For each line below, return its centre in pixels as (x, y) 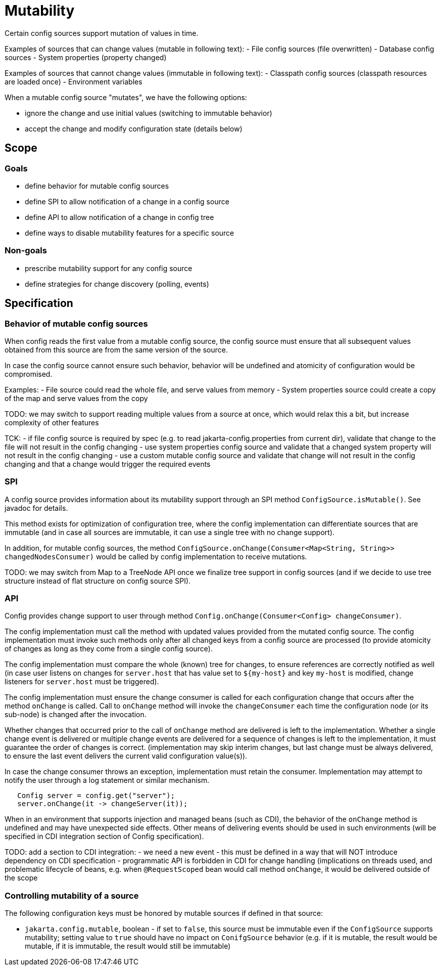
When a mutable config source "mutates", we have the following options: (126, 97)
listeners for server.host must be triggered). (82, 682)
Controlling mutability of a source (72, 895)
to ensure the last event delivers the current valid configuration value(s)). (126, 756)
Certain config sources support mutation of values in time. (102, 33)
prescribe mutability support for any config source (109, 268)
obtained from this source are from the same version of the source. (116, 349)
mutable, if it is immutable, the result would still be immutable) (128, 946)
